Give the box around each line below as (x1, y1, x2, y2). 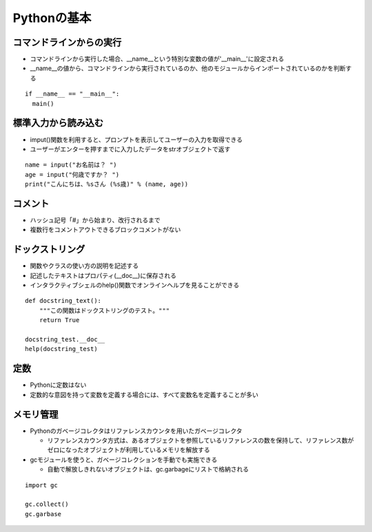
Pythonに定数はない (30, 381, 87, 389)
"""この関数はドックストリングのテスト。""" (39, 306, 170, 315)
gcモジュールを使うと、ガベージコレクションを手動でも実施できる (30, 455, 218, 464)
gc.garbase (25, 510, 62, 518)
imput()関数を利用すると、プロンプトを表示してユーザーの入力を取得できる (30, 135, 243, 144)
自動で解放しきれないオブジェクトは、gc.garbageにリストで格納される (47, 465, 249, 474)
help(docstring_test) (25, 345, 98, 353)
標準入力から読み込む (12, 117, 103, 129)
